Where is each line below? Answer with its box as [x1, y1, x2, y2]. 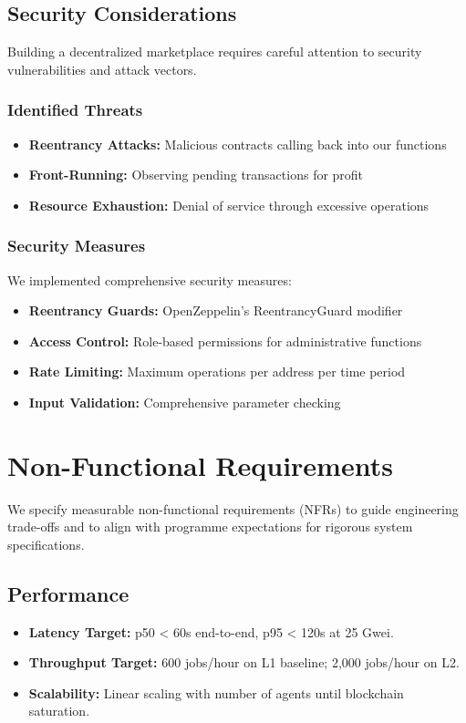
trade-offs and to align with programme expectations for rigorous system [7, 517, 413, 536]
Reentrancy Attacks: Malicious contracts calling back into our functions [28, 134, 447, 153]
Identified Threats [7, 98, 143, 121]
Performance [7, 579, 129, 607]
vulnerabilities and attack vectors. [7, 59, 197, 78]
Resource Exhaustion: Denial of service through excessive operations [28, 195, 430, 214]
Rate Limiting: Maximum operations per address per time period [28, 362, 406, 381]
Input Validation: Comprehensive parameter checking [28, 392, 341, 411]
